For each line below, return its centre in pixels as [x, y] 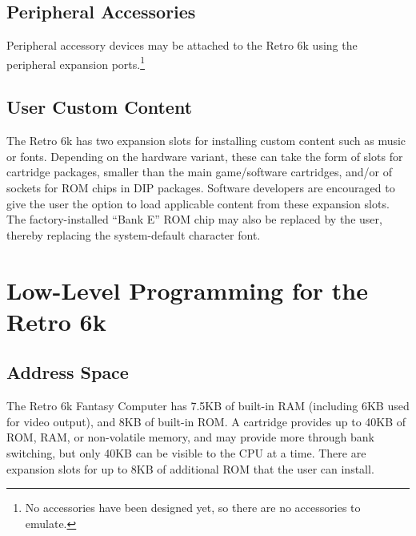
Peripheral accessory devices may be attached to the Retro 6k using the [182, 45]
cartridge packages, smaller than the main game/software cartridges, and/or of [200, 172]
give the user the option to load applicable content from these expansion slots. [198, 203]
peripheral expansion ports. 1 [76, 62]
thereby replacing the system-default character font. [134, 234]
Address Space [68, 372]
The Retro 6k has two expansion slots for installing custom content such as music [206, 141]
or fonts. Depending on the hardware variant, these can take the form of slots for [205, 156]
